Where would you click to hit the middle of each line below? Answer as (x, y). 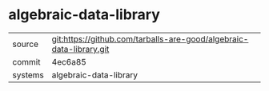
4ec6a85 (69, 61)
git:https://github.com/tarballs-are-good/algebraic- (150, 39)
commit (26, 61)
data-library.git (80, 49)
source (25, 44)
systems (28, 75)
